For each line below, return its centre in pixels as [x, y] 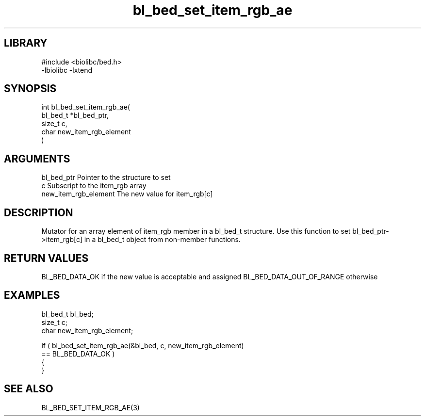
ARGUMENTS [37, 159]
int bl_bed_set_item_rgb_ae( [86, 107]
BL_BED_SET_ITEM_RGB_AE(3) [90, 407]
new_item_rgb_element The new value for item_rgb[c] [127, 194]
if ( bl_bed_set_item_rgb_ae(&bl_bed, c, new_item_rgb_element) [143, 345]
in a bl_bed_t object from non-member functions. [162, 240]
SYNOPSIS [30, 89]
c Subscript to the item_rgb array [94, 186]
